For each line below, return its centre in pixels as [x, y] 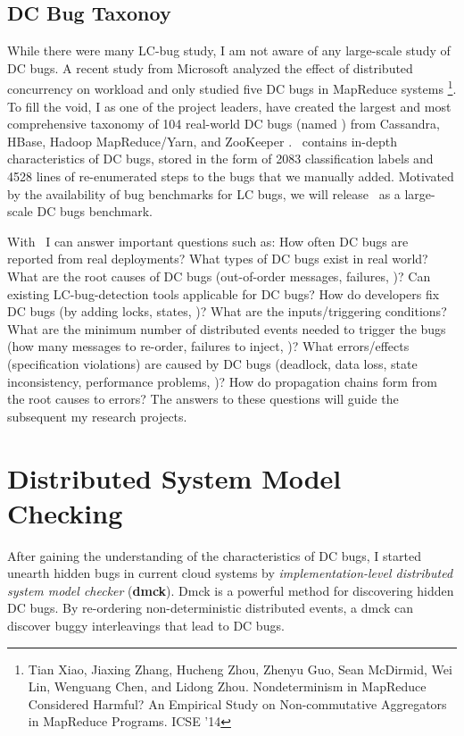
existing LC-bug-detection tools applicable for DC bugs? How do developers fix [224, 293]
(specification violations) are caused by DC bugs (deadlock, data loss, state [212, 363]
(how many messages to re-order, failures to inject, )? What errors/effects [208, 346]
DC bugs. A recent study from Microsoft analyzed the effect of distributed [210, 67]
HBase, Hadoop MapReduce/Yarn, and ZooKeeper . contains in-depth [202, 141]
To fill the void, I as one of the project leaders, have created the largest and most [229, 106]
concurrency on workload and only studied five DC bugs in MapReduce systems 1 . [232, 88]
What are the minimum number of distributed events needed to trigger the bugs [227, 328]
